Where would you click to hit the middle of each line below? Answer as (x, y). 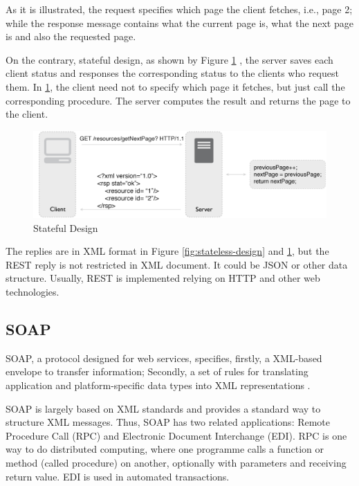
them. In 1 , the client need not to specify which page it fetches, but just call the (175, 86)
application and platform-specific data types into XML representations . (158, 385)
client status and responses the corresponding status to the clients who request (172, 73)
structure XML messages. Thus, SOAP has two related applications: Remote (168, 422)
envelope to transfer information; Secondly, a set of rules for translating (157, 371)
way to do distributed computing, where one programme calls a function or (165, 449)
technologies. (33, 291)
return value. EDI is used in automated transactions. (118, 476)
